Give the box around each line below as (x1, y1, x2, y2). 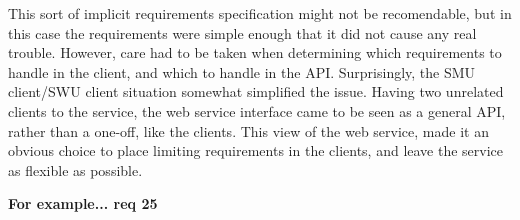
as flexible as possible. (8, 159, 143, 180)
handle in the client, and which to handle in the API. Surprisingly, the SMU (8, 61, 476, 82)
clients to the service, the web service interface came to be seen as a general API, (8, 100, 506, 121)
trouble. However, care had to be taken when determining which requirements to (8, 42, 502, 63)
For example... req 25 (8, 193, 158, 214)
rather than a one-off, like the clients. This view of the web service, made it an (8, 120, 489, 141)
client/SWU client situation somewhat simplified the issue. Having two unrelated (8, 81, 504, 102)
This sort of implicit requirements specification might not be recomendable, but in (8, 3, 512, 23)
